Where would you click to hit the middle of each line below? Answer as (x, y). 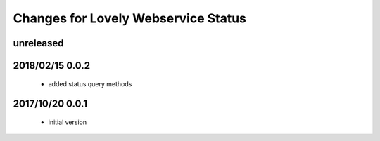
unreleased (38, 43)
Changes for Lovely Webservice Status (129, 18)
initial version (68, 122)
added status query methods (90, 83)
